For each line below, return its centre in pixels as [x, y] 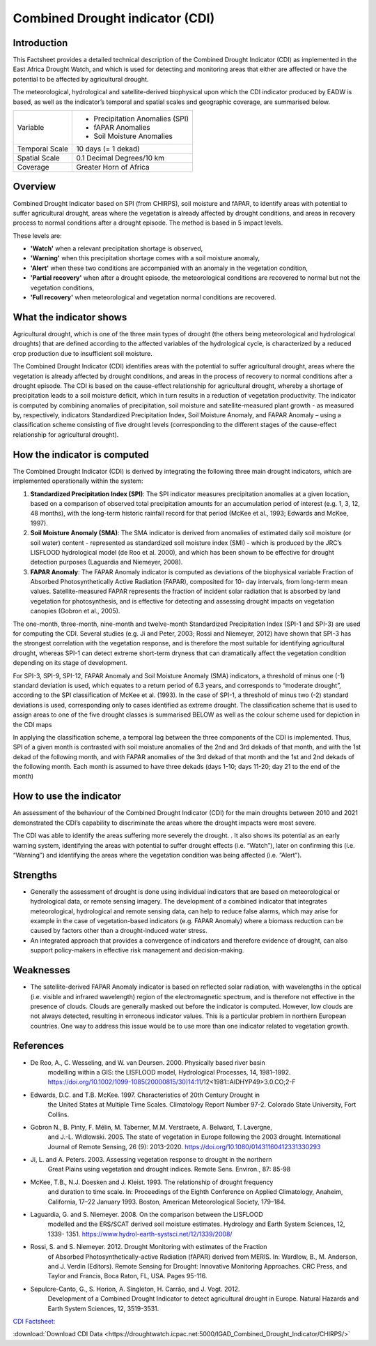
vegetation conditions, [62, 287]
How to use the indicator [67, 797]
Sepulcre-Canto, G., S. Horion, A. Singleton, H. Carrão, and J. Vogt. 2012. [135, 1289]
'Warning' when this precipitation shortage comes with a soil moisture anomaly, [145, 258]
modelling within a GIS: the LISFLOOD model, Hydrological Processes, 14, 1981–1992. [169, 1072]
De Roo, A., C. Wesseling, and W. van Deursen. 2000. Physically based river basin [148, 1062]
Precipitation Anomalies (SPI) [141, 119]
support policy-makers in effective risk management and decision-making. [137, 950]
